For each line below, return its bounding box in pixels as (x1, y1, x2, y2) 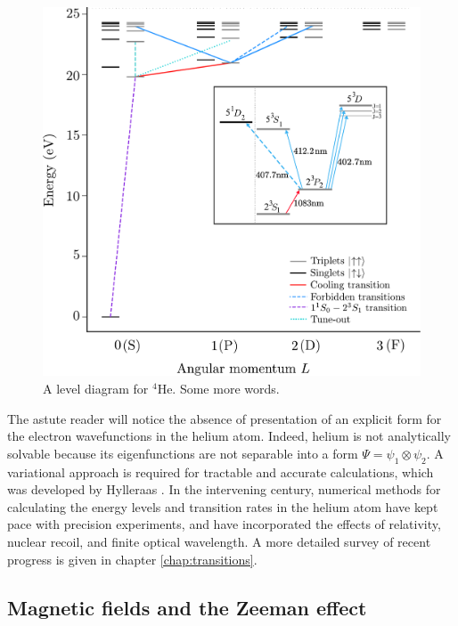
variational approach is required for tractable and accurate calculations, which (7, 462, 434, 481)
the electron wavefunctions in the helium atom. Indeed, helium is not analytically (7, 427, 451, 445)
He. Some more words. (157, 379, 280, 398)
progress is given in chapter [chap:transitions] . (7, 549, 258, 568)
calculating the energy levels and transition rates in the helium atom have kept (7, 497, 438, 516)
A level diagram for (43, 379, 149, 398)
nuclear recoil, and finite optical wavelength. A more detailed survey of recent (7, 533, 431, 550)
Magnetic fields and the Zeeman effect (7, 593, 367, 621)
